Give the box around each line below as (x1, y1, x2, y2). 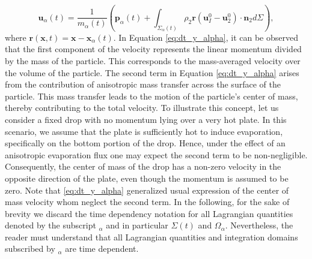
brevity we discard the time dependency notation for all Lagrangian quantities (5, 207, 293, 219)
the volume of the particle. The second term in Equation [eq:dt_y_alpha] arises (5, 66, 299, 79)
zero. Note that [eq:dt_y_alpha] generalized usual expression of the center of (5, 183, 289, 196)
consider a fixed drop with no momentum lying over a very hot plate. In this (5, 113, 287, 125)
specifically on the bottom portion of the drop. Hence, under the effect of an (5, 137, 286, 149)
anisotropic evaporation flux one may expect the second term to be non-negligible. (5, 148, 308, 161)
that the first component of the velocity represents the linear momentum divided (5, 43, 302, 55)
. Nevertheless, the (225, 219, 293, 231)
